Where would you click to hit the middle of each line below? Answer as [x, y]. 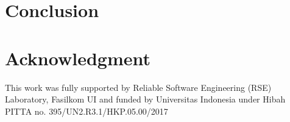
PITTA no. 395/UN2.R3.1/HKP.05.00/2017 [87, 111]
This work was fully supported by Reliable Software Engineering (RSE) [138, 87]
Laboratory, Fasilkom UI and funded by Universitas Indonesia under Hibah [145, 99]
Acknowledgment [78, 58]
